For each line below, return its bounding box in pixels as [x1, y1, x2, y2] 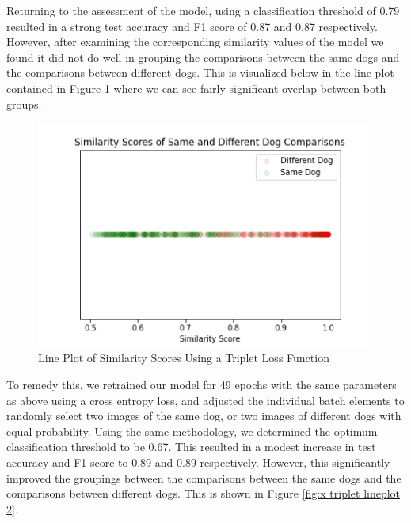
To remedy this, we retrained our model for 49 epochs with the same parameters [6, 376, 397, 392]
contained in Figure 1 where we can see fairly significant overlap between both [6, 79, 386, 96]
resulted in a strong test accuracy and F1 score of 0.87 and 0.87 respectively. [6, 17, 378, 34]
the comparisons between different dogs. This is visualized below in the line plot [6, 64, 394, 81]
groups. [6, 95, 42, 112]
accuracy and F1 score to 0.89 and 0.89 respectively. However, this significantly [6, 453, 390, 470]
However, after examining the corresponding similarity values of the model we [6, 33, 384, 50]
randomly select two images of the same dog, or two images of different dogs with [6, 407, 401, 424]
